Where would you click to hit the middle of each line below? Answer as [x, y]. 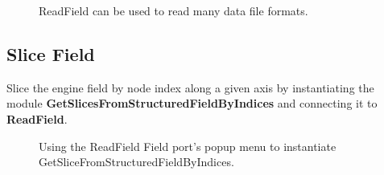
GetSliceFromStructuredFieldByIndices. [136, 162]
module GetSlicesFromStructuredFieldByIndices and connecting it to [192, 103]
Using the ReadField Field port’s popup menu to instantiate [188, 146]
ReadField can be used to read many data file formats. [173, 10]
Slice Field [51, 53]
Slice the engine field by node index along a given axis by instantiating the [190, 87]
